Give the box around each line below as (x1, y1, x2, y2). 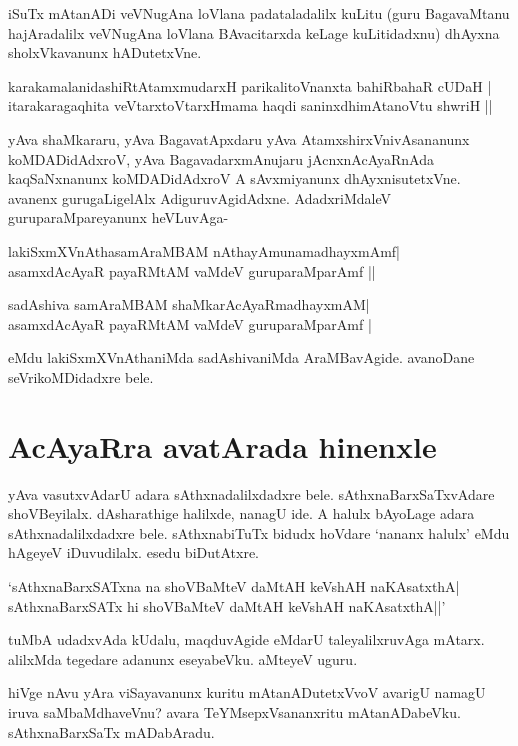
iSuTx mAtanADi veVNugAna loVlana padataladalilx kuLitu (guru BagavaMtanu (8, 3, 510, 23)
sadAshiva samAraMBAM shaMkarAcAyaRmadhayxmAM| (8, 294, 370, 315)
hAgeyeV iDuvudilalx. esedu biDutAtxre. (8, 542, 259, 563)
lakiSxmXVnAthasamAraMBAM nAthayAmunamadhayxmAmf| (8, 240, 400, 261)
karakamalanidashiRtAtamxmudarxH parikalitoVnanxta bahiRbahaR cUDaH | (8, 75, 492, 96)
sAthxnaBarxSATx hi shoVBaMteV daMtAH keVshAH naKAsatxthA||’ (8, 595, 446, 616)
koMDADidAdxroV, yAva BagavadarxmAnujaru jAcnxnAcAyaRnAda (8, 148, 435, 169)
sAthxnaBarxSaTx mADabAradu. (8, 721, 215, 742)
